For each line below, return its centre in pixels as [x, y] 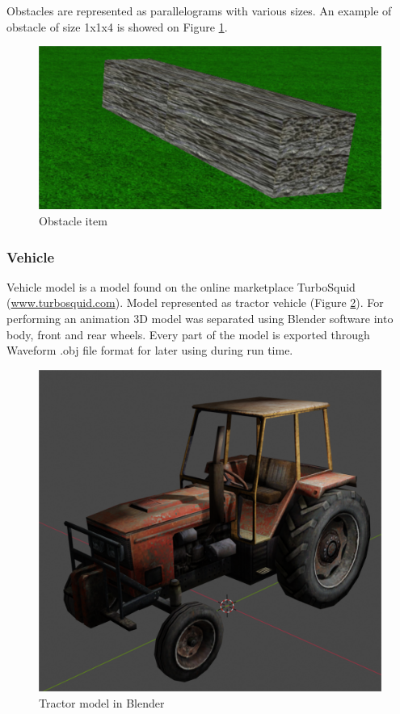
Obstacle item [73, 221]
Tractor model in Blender [102, 702]
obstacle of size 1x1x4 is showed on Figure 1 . [117, 26]
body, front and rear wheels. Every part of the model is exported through [188, 334]
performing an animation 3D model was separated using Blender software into [200, 319]
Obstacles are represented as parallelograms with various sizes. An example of [199, 10]
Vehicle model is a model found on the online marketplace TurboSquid [181, 286]
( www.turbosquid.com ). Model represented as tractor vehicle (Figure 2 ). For [195, 302]
